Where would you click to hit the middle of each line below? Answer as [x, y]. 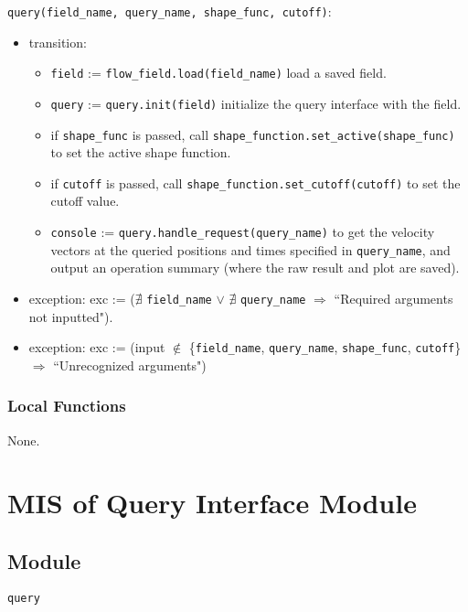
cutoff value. [85, 201]
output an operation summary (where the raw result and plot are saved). [255, 268]
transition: [58, 42]
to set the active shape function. [141, 152]
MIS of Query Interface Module [212, 503]
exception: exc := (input [97, 347]
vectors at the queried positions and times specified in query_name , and [250, 249]
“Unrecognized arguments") [130, 365]
